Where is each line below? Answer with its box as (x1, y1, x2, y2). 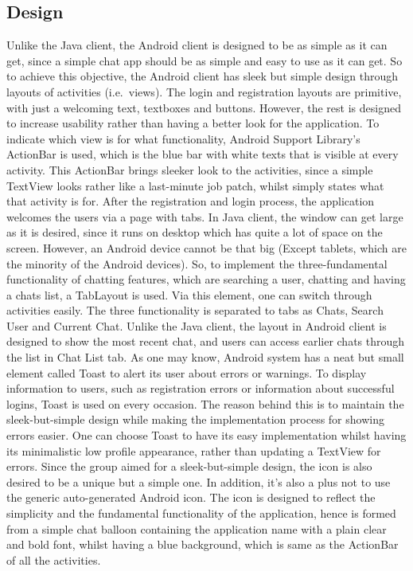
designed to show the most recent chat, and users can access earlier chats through (6, 333, 405, 350)
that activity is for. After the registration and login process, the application (6, 193, 375, 209)
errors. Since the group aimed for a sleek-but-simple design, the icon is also (6, 458, 372, 475)
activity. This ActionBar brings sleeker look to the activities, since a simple (6, 161, 373, 178)
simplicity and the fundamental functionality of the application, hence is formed (6, 505, 396, 522)
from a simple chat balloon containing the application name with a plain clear (6, 520, 387, 537)
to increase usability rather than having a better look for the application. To (6, 115, 380, 131)
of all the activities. (6, 551, 101, 568)
